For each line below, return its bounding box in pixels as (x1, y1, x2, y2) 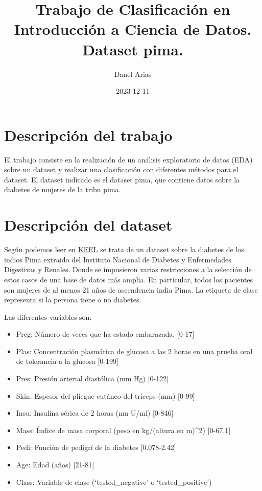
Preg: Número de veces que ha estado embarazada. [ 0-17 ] (16, 329, 195, 339)
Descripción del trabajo (4, 124, 173, 145)
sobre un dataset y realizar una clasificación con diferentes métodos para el (4, 164, 239, 175)
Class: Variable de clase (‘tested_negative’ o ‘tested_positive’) (16, 476, 212, 487)
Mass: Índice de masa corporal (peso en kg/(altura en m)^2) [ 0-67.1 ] (16, 424, 231, 435)
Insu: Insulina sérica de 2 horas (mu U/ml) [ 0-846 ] (16, 407, 174, 418)
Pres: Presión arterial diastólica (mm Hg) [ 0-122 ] (16, 373, 169, 384)
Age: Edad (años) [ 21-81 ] (16, 459, 94, 470)
